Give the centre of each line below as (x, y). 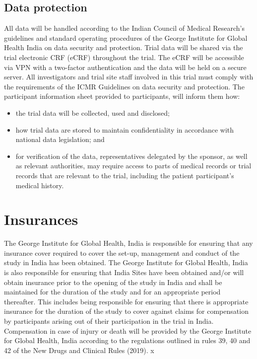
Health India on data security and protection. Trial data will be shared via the (124, 47)
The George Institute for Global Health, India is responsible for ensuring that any (128, 243)
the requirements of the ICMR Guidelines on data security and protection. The (124, 86)
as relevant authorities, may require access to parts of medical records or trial (133, 166)
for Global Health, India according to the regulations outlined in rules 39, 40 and (127, 340)
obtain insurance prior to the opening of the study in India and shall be (113, 282)
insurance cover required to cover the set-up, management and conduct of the (122, 252)
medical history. (40, 185)
